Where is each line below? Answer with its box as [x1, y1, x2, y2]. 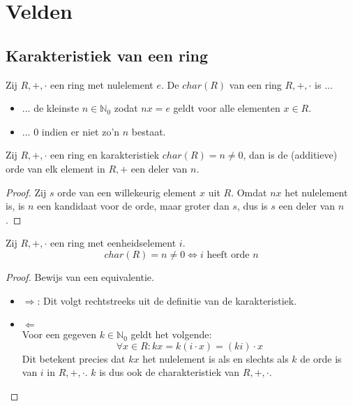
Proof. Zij [6, 184, 47, 199]
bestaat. [131, 124, 166, 138]
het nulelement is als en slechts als [142, 351, 289, 365]
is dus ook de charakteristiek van [99, 365, 240, 379]
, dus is [236, 198, 268, 213]
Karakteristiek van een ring [6, 44, 209, 66]
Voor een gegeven [22, 327, 96, 342]
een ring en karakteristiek [50, 147, 160, 162]
